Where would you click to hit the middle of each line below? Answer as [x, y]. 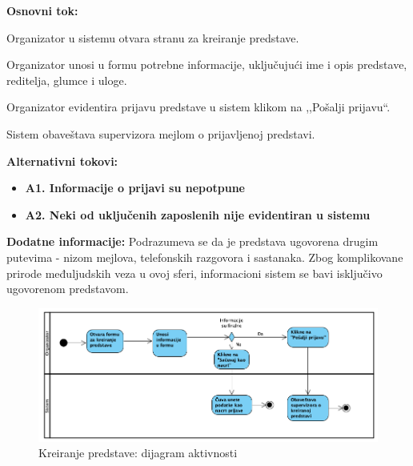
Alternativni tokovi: [62, 161]
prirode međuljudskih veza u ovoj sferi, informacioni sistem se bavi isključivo [194, 273]
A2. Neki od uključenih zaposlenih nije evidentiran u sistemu [198, 214]
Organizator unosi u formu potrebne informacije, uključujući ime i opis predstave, [207, 64]
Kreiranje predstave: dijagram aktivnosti [138, 453]
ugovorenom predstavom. [68, 289]
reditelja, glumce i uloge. [67, 80]
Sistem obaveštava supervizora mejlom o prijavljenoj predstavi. [161, 133]
